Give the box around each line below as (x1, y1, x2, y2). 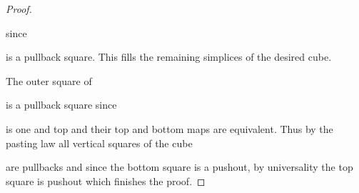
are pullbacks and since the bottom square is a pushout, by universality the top (6, 159, 353, 174)
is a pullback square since (6, 97, 117, 112)
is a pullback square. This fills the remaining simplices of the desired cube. (6, 49, 332, 64)
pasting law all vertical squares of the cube (6, 135, 193, 150)
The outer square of (6, 73, 92, 88)
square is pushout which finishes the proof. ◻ (6, 173, 206, 188)
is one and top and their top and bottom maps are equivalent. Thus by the (6, 121, 333, 136)
